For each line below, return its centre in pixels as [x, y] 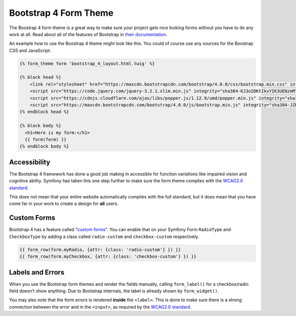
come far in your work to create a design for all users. [64, 204]
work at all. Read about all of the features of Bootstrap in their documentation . [88, 34]
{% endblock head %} [44, 112]
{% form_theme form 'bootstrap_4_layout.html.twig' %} [87, 63]
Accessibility [30, 162]
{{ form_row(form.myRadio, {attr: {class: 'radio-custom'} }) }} [100, 250]
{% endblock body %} [44, 146]
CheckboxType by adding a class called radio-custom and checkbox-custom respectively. [104, 237]
